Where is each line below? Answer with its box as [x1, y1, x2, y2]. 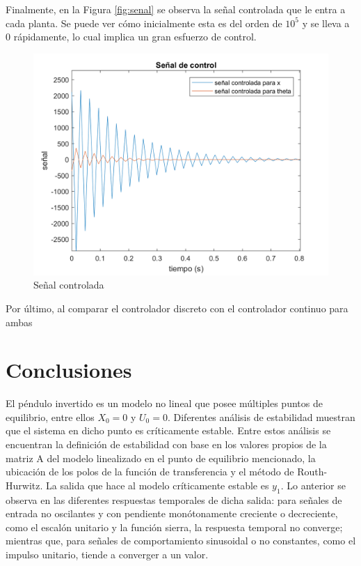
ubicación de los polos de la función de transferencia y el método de [6, 464, 294, 479]
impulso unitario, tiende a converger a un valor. [6, 547, 209, 562]
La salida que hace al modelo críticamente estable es [45, 477, 269, 492]
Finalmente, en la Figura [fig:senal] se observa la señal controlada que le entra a [6, 2, 346, 16]
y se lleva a [302, 15, 350, 30]
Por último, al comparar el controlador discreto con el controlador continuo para [6, 300, 348, 315]
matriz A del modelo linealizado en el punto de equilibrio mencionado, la [6, 450, 316, 465]
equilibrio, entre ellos [6, 409, 95, 424]
